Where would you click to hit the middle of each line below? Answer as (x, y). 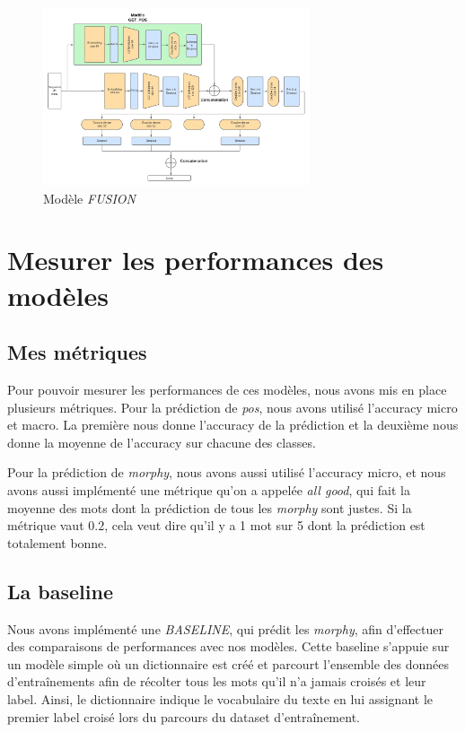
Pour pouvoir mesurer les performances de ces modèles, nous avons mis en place (227, 390)
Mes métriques (77, 352)
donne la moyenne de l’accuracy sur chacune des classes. (162, 442)
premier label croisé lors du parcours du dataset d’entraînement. (184, 716)
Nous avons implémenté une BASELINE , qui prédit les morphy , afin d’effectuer (225, 628)
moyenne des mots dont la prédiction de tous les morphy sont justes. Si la (210, 507)
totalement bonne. (57, 542)
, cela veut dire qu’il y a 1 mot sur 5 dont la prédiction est (265, 525)
